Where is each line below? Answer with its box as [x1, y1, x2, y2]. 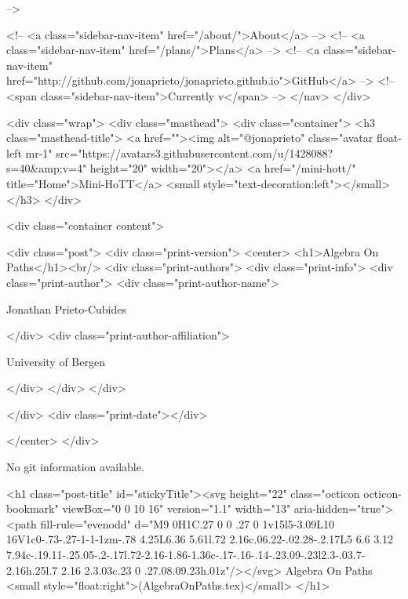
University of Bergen [6, 353, 105, 369]
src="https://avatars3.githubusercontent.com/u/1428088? [56, 144, 333, 161]
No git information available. [6, 459, 144, 475]
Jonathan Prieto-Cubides [6, 300, 126, 317]
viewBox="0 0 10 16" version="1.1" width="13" [62, 500, 291, 517]
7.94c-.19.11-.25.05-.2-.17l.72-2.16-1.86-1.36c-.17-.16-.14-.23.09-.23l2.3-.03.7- [6, 546, 366, 563]
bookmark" [6, 500, 59, 517]
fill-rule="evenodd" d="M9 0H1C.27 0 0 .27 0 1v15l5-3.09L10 [40, 515, 335, 532]
